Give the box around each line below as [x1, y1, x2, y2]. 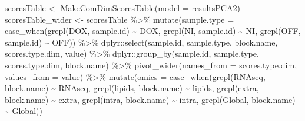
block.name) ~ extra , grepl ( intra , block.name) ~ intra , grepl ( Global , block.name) [5, 93, 296, 105]
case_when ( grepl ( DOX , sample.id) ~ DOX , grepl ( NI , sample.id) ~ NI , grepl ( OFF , [5, 25, 301, 37]
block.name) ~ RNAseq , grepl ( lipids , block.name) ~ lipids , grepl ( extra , [5, 82, 259, 94]
